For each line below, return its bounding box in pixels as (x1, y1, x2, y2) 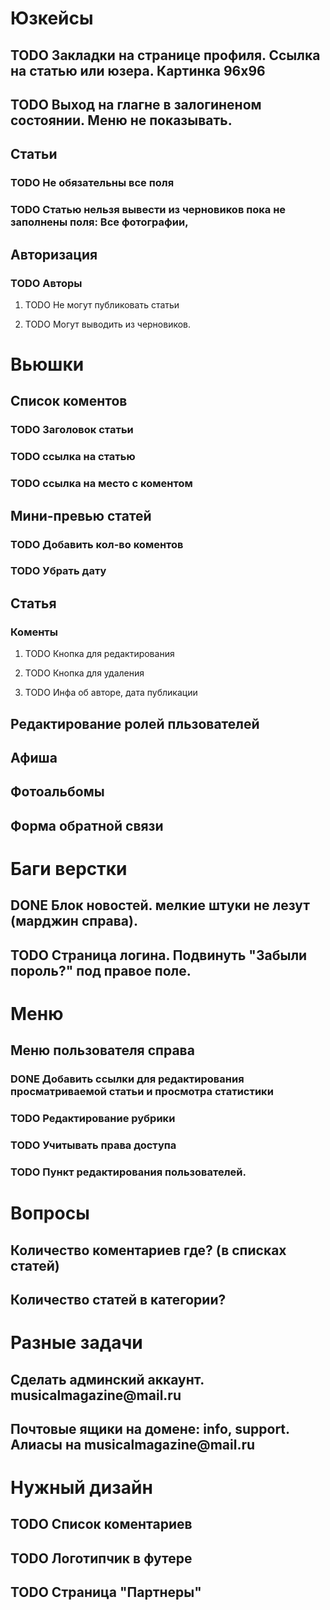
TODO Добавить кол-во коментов (10, 537, 184, 551)
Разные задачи (10, 1332, 143, 1354)
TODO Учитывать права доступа (10, 1138, 177, 1152)
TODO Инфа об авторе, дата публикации (24, 687, 198, 699)
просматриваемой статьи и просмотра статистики (10, 1085, 274, 1099)
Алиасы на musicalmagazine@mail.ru (10, 1436, 256, 1453)
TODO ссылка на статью (10, 450, 136, 464)
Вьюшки (10, 353, 85, 376)
